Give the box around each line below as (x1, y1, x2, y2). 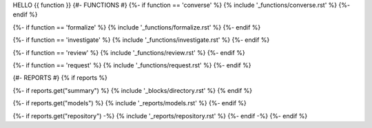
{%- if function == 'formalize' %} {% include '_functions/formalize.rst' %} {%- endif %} (12, 23, 261, 31)
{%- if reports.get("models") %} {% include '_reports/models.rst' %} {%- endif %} (12, 99, 247, 107)
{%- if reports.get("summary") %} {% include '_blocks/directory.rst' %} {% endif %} (12, 86, 253, 94)
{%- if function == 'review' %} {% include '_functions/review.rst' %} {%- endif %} (12, 48, 245, 56)
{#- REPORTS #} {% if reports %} (12, 74, 108, 82)
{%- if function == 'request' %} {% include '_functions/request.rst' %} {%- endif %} (12, 61, 251, 69)
